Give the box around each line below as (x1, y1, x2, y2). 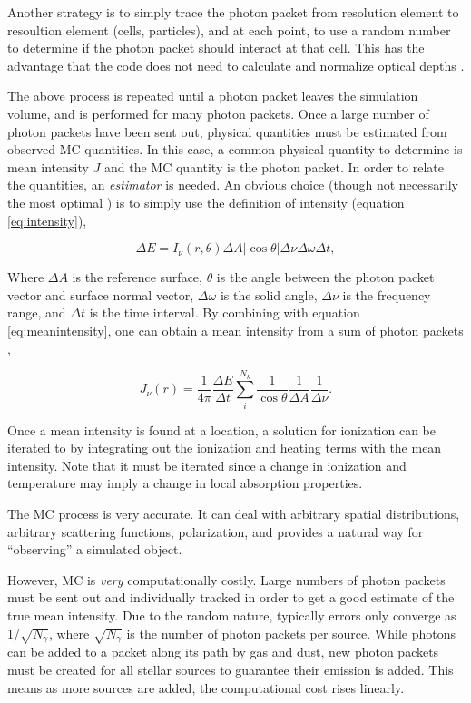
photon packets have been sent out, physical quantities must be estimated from (7, 122, 447, 141)
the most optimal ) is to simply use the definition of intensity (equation (7, 192, 405, 211)
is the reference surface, (72, 268, 202, 287)
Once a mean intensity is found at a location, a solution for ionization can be (7, 420, 437, 439)
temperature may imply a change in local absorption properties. (7, 474, 363, 493)
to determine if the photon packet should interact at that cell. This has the (7, 38, 425, 57)
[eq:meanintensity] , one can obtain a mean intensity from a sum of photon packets (7, 320, 464, 339)
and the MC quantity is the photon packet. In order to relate (104, 157, 444, 176)
